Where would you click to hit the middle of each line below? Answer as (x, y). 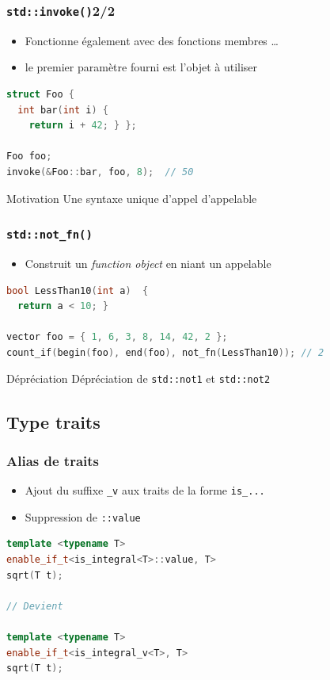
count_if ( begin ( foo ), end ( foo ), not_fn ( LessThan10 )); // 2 (165, 352)
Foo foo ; (29, 157)
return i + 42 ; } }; (83, 126)
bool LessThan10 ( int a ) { (78, 290)
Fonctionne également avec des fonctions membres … (152, 40)
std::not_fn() (49, 235)
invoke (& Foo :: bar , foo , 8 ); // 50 (100, 172)
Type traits (53, 421)
